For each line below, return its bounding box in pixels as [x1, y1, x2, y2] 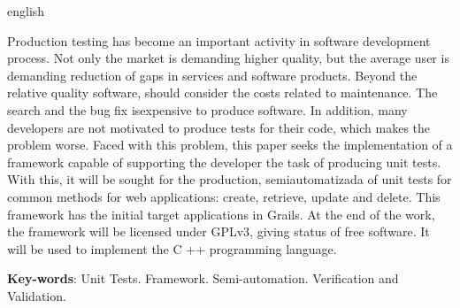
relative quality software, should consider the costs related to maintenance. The [7, 83, 438, 102]
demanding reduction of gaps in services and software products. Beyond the [7, 65, 418, 84]
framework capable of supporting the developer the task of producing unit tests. [7, 152, 441, 171]
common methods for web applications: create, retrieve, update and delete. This [7, 187, 441, 205]
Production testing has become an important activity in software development [7, 31, 431, 50]
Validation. [7, 286, 66, 304]
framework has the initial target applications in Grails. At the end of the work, [7, 204, 435, 223]
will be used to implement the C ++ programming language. [7, 239, 337, 258]
